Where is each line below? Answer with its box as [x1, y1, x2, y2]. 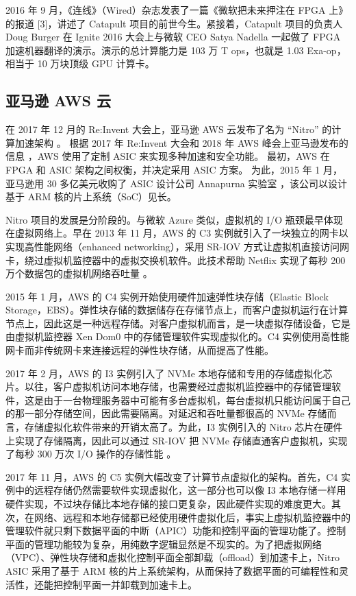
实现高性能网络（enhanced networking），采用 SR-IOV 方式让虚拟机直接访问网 [5, 239, 349, 253]
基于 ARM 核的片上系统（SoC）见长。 [5, 189, 177, 204]
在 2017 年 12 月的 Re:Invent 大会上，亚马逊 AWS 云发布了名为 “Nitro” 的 [5, 122, 332, 136]
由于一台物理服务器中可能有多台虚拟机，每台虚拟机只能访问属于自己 [43, 392, 351, 407]
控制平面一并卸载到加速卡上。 [62, 577, 197, 591]
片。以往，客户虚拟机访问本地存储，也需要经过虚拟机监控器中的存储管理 [5, 379, 331, 394]
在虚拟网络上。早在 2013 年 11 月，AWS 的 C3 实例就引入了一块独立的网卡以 [5, 226, 348, 240]
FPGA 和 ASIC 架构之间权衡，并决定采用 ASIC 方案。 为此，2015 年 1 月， [5, 162, 343, 176]
